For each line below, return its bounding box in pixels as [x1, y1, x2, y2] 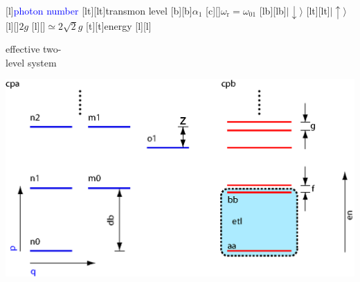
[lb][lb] [259, 3, 287, 17]
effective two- [6, 42, 62, 56]
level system [6, 55, 57, 69]
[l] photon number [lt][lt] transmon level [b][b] [6, 3, 192, 17]
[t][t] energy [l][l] [86, 18, 152, 33]
